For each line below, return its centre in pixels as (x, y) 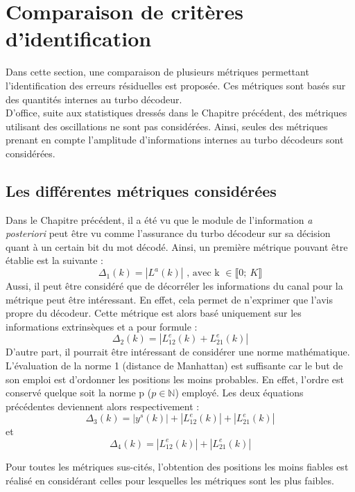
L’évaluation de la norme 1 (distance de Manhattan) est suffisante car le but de (174, 366)
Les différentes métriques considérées (141, 190)
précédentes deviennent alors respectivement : (103, 406)
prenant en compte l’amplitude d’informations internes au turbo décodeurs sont (175, 140)
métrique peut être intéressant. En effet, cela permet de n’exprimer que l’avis (169, 299)
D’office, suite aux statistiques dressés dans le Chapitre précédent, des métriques (176, 113)
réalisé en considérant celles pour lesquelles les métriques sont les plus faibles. (170, 480)
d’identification (79, 38)
